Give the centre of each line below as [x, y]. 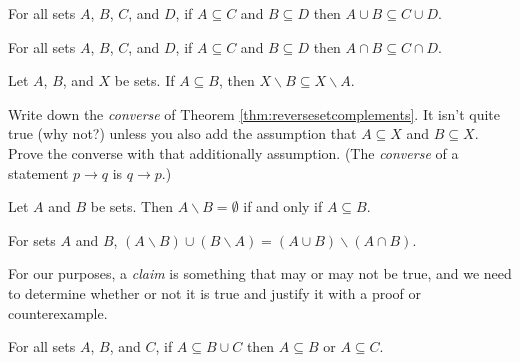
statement [38, 172]
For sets [32, 239]
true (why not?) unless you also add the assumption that [182, 133]
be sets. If [144, 80]
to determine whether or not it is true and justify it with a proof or [215, 292]
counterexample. [58, 312]
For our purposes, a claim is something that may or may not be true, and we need [260, 273]
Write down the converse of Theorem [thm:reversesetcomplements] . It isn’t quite [254, 113]
